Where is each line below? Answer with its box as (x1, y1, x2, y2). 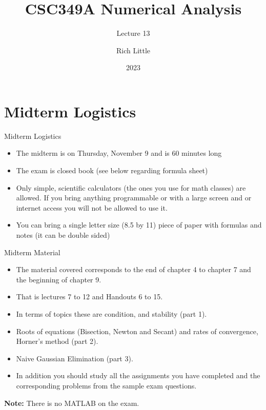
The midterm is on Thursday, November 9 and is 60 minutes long (16, 148, 222, 158)
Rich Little (116, 45, 151, 55)
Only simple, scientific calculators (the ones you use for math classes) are (16, 182, 246, 193)
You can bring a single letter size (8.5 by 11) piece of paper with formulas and (16, 219, 262, 230)
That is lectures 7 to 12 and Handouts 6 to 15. (16, 291, 163, 302)
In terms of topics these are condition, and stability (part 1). (16, 308, 207, 319)
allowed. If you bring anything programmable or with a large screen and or (16, 192, 252, 203)
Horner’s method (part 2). (16, 336, 98, 346)
